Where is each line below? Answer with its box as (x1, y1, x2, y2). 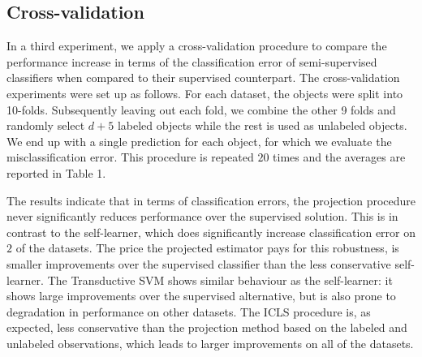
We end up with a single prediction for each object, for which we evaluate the (6, 132, 392, 149)
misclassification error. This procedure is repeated (6, 148, 254, 166)
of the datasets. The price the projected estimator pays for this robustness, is (15, 239, 399, 256)
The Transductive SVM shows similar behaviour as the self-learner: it (47, 271, 393, 288)
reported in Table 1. (6, 164, 106, 181)
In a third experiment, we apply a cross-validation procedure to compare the (6, 37, 387, 54)
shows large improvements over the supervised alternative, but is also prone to (6, 287, 396, 304)
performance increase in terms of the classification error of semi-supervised (6, 53, 377, 70)
